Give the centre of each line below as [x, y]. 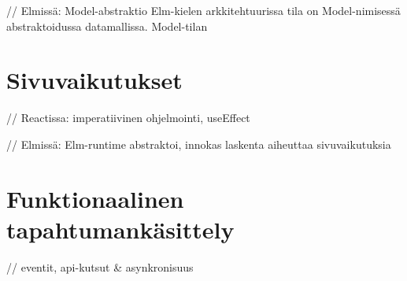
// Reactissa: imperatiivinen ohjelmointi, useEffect [128, 118]
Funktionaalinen [95, 198]
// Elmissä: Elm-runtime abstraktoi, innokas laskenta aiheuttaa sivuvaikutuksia [199, 144]
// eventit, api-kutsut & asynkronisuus [100, 266]
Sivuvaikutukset [94, 80]
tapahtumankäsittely [120, 229]
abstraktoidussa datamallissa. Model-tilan [107, 26]
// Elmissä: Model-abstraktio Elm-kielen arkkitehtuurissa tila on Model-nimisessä [203, 10]
